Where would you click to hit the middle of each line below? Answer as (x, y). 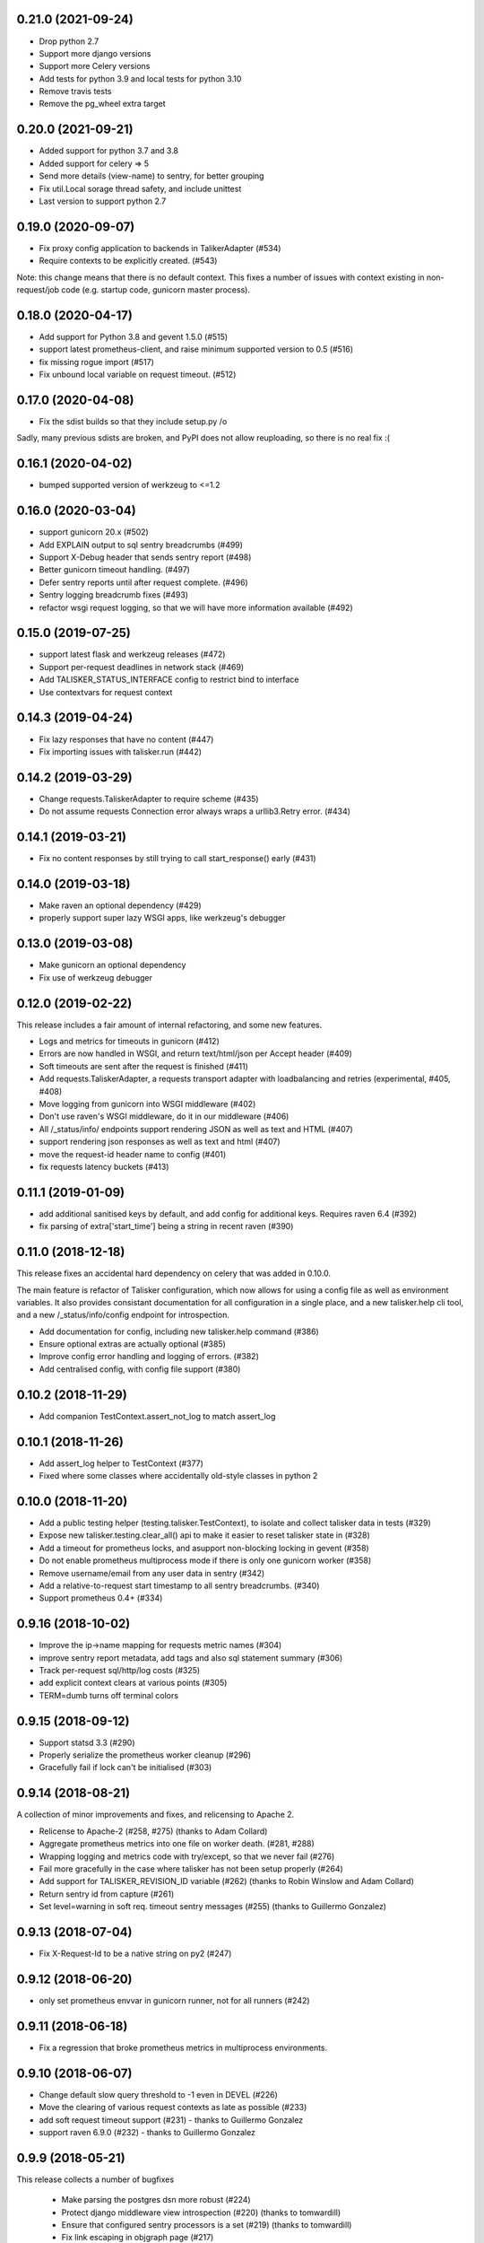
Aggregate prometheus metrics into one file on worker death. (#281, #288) (177, 1844)
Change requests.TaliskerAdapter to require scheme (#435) (149, 799)
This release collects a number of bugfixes (95, 2179)
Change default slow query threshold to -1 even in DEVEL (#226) (158, 2094)
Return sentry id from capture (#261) (107, 1894)
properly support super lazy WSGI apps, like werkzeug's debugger (162, 918)
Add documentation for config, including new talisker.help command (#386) (179, 1331)
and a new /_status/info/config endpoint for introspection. (123, 1315)
